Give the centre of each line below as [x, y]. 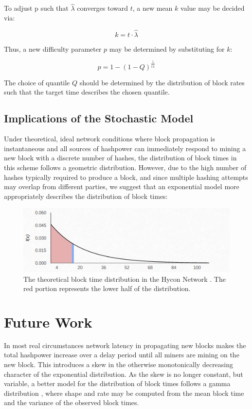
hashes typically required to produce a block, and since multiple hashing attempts [126, 177]
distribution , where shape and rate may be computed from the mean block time [124, 393]
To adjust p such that [36, 8]
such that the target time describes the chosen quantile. [87, 92]
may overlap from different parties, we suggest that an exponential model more [122, 186]
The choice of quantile [37, 82]
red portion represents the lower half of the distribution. [107, 288]
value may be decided [213, 8]
